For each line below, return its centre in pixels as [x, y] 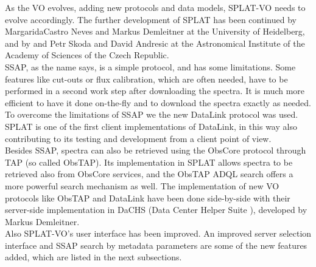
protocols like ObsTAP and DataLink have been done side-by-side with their [148, 198]
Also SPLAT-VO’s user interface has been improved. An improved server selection [158, 233]
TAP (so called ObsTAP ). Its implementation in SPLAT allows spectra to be [149, 162]
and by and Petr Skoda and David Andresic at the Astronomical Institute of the [155, 43]
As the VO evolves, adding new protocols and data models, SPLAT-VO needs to [155, 7]
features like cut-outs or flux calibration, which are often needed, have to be [146, 79]
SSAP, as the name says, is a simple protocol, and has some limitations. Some [150, 66]
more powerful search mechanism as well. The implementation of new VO [142, 185]
